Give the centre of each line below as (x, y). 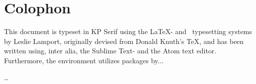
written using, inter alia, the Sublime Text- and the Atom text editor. (110, 51)
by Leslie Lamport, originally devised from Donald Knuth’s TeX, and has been (124, 41)
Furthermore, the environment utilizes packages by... (84, 60)
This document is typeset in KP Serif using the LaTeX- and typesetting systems (128, 31)
